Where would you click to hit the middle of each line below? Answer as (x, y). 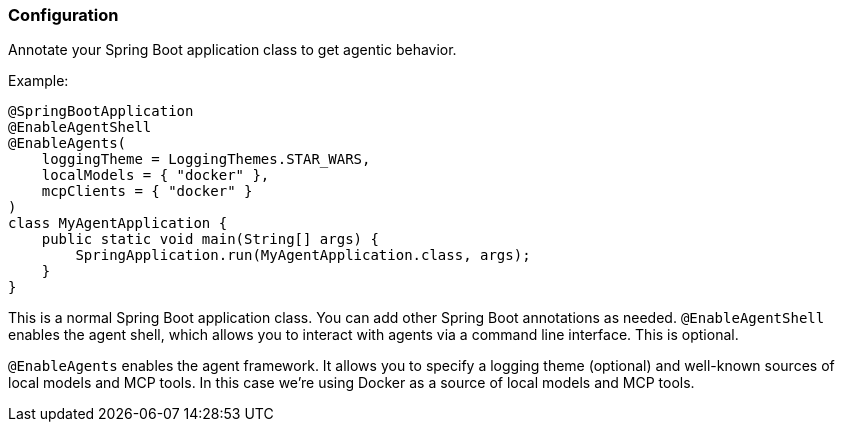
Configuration (63, 15)
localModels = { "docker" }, (155, 175)
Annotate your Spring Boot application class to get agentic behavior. (232, 50)
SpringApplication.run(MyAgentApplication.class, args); (303, 255)
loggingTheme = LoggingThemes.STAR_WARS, (206, 159)
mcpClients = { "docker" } (147, 191)
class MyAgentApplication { (118, 223)
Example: (38, 81)
